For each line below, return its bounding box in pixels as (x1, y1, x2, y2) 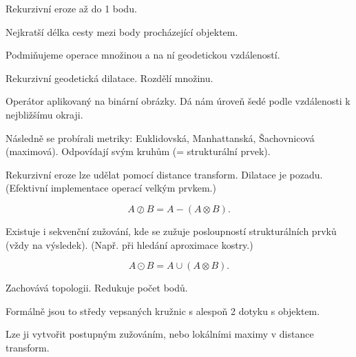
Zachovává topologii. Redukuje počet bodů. (6, 280, 188, 295)
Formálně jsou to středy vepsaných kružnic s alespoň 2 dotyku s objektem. (6, 303, 320, 318)
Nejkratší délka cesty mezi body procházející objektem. (6, 24, 238, 39)
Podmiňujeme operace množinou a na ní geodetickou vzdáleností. (6, 48, 280, 62)
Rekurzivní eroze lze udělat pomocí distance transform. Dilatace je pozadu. (6, 167, 323, 181)
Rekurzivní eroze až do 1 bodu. (6, 1, 137, 15)
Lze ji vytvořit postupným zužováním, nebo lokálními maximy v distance (6, 327, 314, 341)
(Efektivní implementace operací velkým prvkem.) (6, 181, 216, 195)
